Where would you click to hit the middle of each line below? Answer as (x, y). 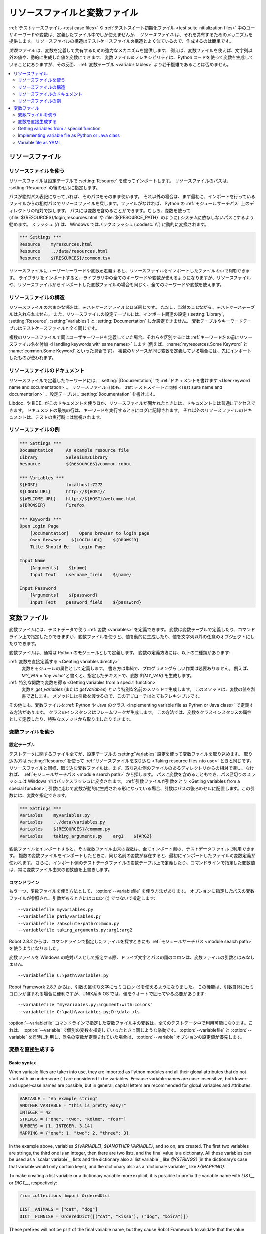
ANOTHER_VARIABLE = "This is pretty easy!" (73, 1105)
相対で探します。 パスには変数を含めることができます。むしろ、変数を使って (113, 210)
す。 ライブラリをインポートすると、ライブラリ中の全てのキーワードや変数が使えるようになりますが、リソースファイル (130, 278)
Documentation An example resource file (74, 450)
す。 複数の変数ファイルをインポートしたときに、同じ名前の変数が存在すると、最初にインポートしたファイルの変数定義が (132, 856)
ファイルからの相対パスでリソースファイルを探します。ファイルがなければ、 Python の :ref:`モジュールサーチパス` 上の (129, 204)
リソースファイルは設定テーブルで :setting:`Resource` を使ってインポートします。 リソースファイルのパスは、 (120, 181)
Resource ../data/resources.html (64, 251)
